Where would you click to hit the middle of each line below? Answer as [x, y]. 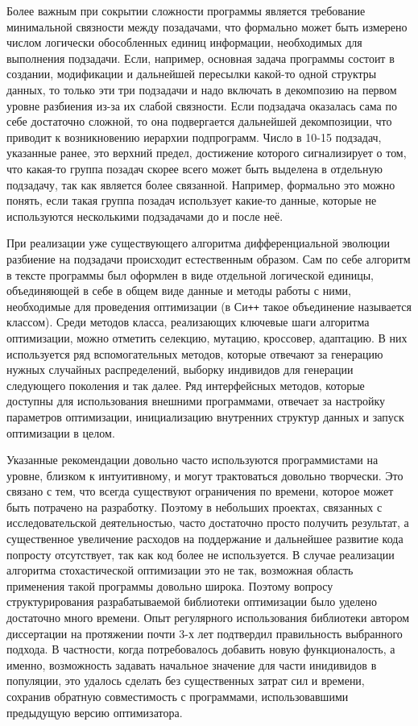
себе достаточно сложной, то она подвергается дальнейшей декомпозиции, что [199, 121]
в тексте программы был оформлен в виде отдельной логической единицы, [190, 274]
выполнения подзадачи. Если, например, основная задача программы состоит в [201, 58]
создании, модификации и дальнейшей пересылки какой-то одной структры [192, 74]
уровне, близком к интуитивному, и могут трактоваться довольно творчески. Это [205, 475]
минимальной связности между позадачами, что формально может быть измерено [207, 26]
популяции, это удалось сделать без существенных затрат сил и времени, [186, 680]
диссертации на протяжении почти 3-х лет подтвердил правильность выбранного [205, 633]
